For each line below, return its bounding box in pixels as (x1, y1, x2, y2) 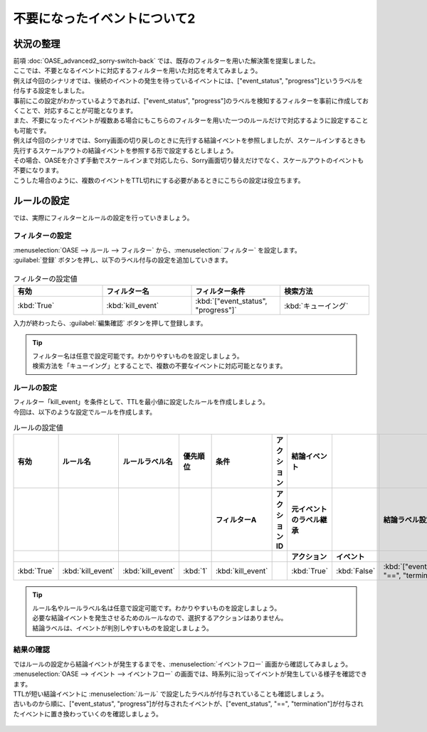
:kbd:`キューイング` (283, 301, 349, 311)
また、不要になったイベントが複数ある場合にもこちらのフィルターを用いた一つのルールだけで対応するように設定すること (13, 116, 369, 124)
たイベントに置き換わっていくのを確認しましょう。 (13, 709, 163, 718)
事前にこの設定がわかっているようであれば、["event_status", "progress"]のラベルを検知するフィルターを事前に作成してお (13, 96, 369, 105)
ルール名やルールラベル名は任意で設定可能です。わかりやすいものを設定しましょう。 (32, 603, 281, 612)
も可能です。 (13, 126, 51, 134)
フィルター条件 (195, 286, 246, 296)
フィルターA (215, 515, 257, 525)
